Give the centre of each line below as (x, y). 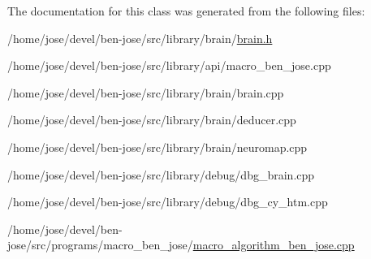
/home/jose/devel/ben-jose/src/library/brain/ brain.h (140, 38)
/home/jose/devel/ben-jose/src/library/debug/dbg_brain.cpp (161, 174)
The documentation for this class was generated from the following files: (186, 11)
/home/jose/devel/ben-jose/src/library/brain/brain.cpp (146, 92)
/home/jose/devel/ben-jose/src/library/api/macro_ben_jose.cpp (169, 65)
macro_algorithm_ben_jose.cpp (274, 245)
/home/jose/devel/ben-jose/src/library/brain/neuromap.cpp (157, 147)
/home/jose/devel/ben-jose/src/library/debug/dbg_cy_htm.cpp (168, 202)
